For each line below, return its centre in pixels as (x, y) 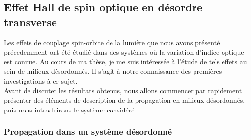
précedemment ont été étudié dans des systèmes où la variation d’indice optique (124, 52)
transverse (30, 21)
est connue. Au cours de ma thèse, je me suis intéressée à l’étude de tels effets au (125, 61)
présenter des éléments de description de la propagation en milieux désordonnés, (125, 100)
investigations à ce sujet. (41, 80)
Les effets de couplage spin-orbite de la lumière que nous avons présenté (112, 42)
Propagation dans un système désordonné (88, 131)
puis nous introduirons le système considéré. (70, 109)
